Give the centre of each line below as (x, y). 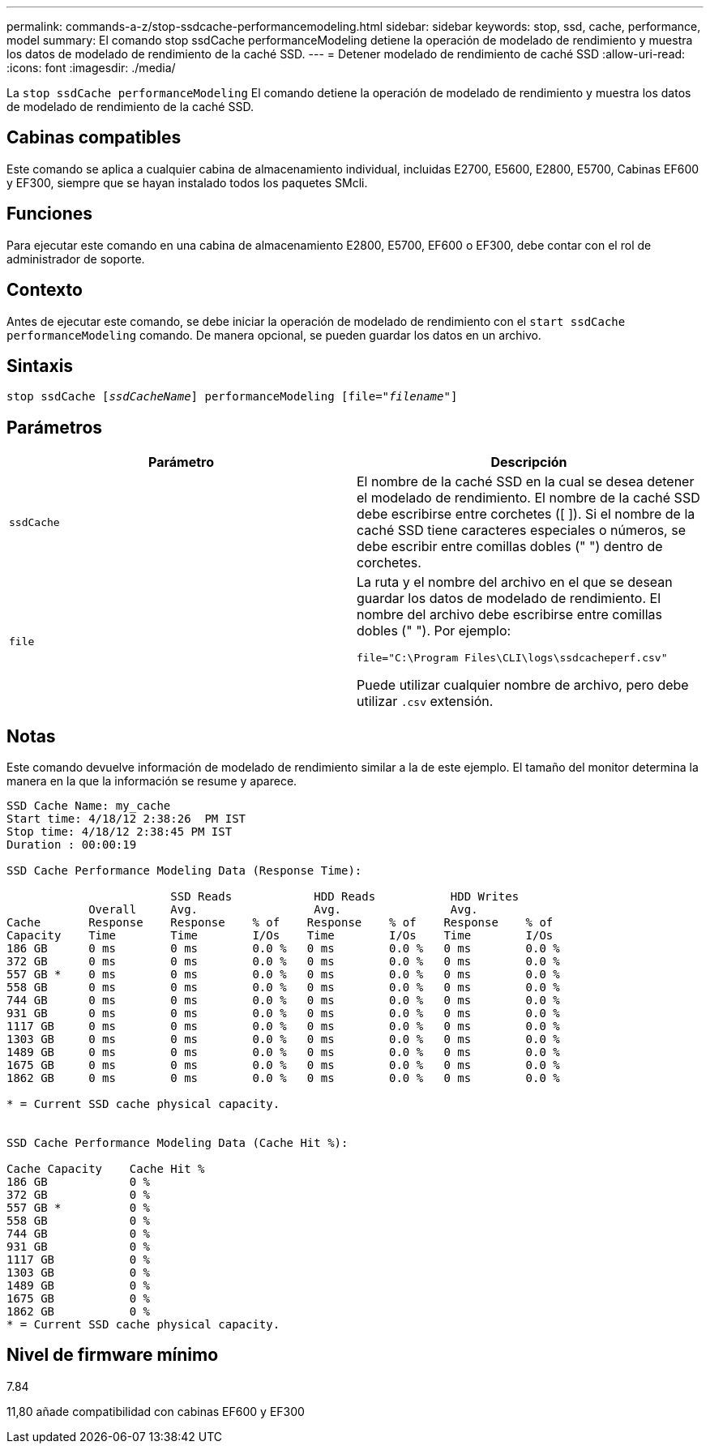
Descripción (529, 462)
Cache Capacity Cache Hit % (106, 1169)
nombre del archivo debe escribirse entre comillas (510, 615)
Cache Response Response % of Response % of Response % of (280, 923)
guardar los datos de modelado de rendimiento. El (509, 599)
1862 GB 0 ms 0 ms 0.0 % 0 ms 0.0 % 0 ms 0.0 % (283, 1078)
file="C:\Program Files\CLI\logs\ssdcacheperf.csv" (512, 658)
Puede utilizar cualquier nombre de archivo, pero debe (523, 685)
